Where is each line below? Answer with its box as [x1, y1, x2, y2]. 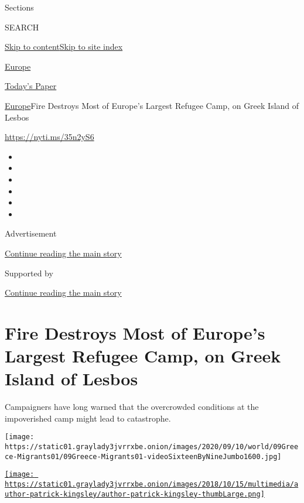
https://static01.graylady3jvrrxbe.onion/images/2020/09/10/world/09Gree [5, 443, 299, 451]
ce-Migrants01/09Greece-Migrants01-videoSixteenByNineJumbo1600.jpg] [5, 452, 282, 461]
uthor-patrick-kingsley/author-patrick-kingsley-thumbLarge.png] [5, 490, 265, 498]
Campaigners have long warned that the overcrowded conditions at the [5, 401, 259, 413]
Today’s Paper [5, 80, 57, 92]
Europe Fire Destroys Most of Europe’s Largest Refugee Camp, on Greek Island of [5, 99, 299, 111]
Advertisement [5, 227, 57, 239]
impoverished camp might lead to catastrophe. [5, 412, 171, 424]
